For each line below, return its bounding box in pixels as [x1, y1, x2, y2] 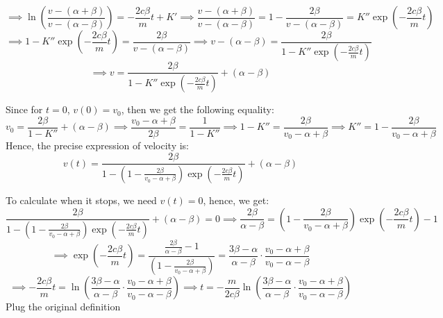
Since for [6, 102, 43, 117]
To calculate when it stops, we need [6, 192, 157, 207]
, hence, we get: [203, 192, 269, 207]
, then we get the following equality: [121, 102, 274, 117]
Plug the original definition [6, 299, 121, 314]
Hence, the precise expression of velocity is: [6, 138, 190, 153]
